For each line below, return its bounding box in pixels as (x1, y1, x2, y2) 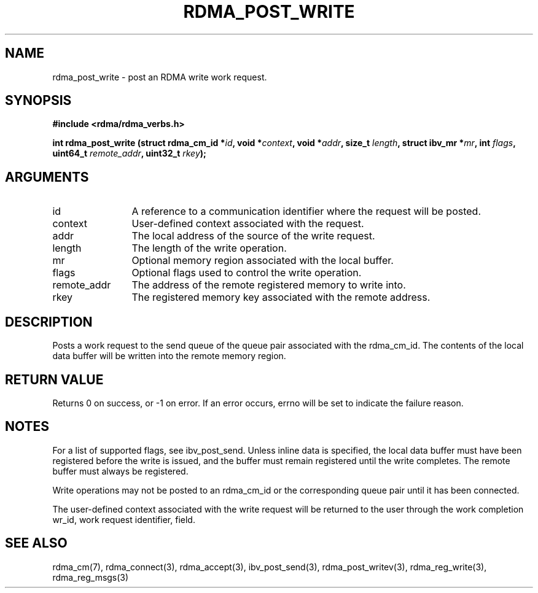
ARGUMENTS (5, 169, 89, 185)
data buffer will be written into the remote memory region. (52, 351, 286, 362)
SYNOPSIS (5, 93, 72, 109)
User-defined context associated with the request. (131, 217, 364, 230)
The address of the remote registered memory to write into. (131, 279, 406, 292)
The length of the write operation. (131, 242, 287, 255)
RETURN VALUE (5, 371, 104, 387)
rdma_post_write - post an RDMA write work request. (52, 71, 267, 82)
